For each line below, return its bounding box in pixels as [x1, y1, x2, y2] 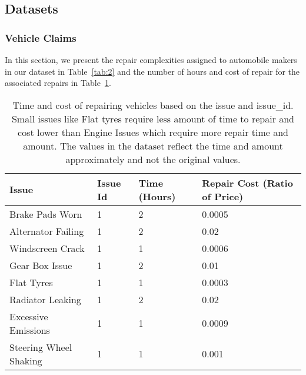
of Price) [202, 189, 244, 203]
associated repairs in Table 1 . [5, 77, 111, 89]
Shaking [9, 353, 42, 367]
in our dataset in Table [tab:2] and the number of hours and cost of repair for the [5, 65, 300, 77]
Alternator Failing [9, 224, 84, 238]
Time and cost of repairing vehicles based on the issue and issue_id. [12, 98, 294, 112]
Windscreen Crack [9, 241, 85, 255]
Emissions [9, 323, 50, 337]
